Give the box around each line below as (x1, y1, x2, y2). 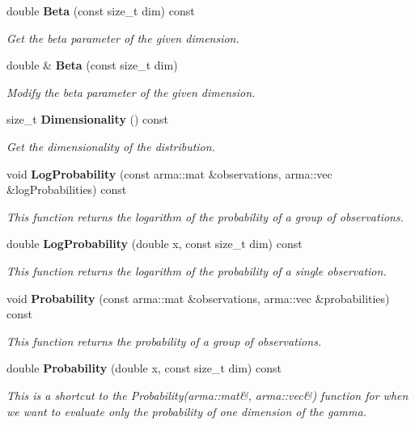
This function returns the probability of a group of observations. (6, 332, 322, 349)
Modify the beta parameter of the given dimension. (6, 83, 256, 100)
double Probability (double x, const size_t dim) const (6, 360, 282, 377)
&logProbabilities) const (6, 181, 127, 198)
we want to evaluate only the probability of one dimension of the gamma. (6, 402, 366, 419)
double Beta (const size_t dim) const (6, 2, 195, 19)
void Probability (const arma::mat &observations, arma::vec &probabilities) (6, 289, 390, 306)
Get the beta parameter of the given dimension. (6, 29, 239, 46)
